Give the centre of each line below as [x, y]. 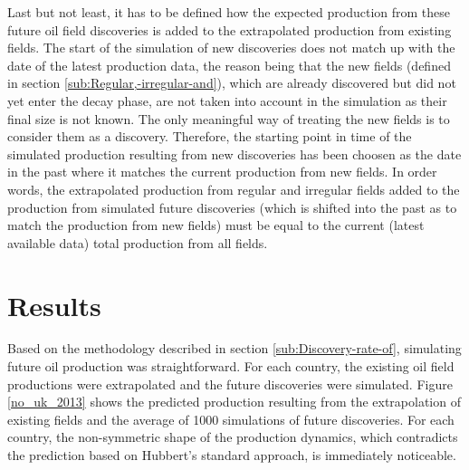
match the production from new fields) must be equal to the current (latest [216, 225]
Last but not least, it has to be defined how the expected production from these [229, 12]
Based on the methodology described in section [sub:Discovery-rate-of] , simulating [234, 348]
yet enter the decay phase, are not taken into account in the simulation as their [227, 100]
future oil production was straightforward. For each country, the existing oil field [231, 366]
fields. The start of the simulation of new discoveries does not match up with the [231, 48]
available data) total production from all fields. [138, 242]
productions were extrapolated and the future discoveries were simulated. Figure [230, 384]
